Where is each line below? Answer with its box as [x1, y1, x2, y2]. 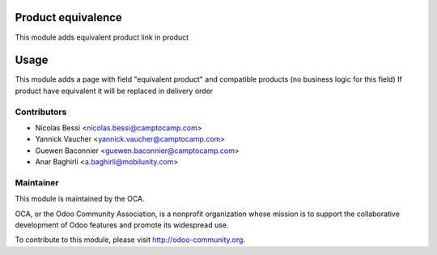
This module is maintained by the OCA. [15, 194, 145, 204]
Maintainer [15, 176, 59, 188]
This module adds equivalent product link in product [15, 32, 189, 42]
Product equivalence [15, 11, 123, 24]
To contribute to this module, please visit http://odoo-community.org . [15, 235, 246, 244]
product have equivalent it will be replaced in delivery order [15, 86, 214, 96]
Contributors [15, 106, 67, 117]
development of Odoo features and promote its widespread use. [15, 220, 229, 230]
